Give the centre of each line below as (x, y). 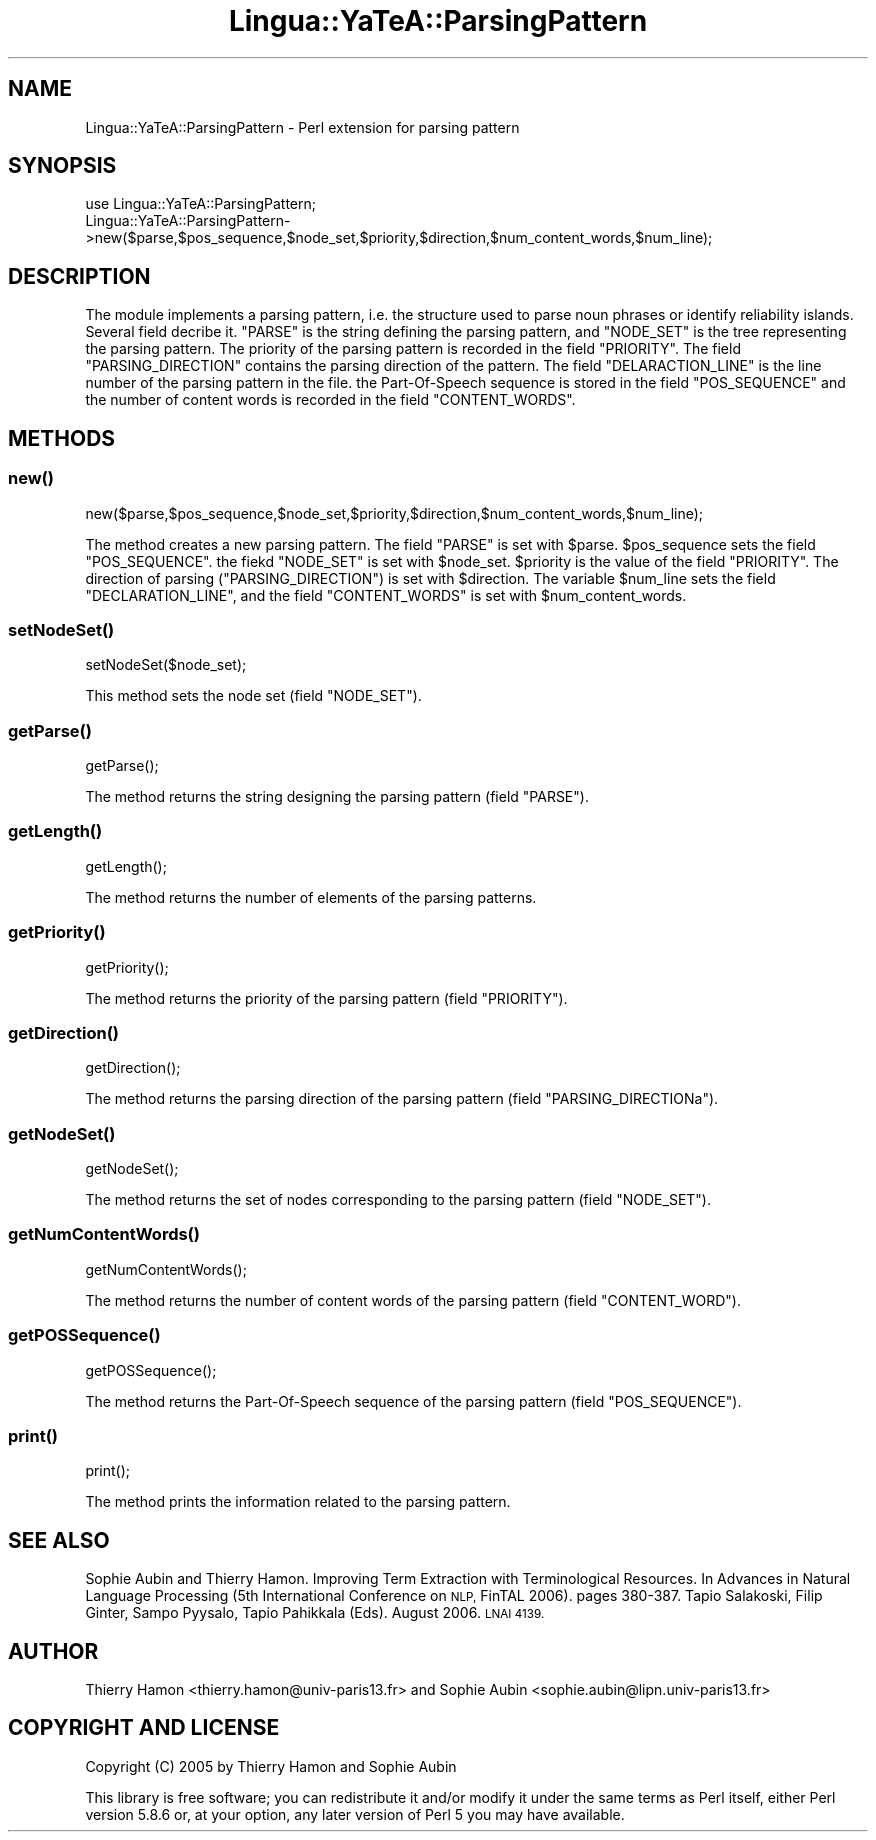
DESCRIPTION (79, 276)
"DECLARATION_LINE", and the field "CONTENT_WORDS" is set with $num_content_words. (386, 595)
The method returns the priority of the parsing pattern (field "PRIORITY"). (326, 998)
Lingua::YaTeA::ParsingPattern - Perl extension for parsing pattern (302, 127)
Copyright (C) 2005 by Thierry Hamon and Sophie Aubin (271, 1766)
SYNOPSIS (62, 166)
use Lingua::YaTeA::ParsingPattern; (200, 204)
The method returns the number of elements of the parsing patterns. (311, 897)
